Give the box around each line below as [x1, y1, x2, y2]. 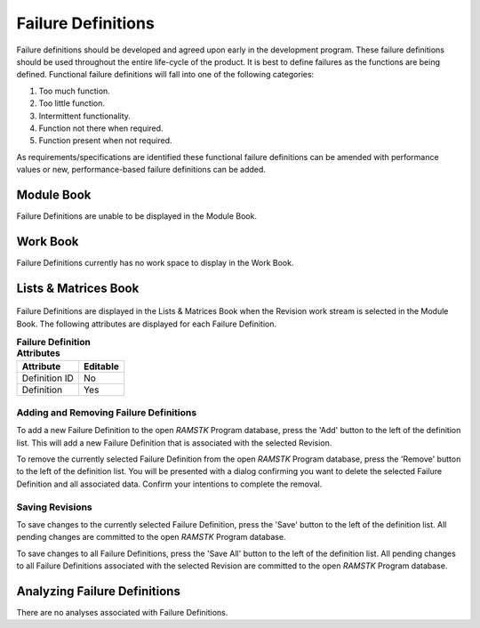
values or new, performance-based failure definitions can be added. [16, 165, 267, 175]
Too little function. [38, 98, 106, 109]
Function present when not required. [38, 135, 172, 146]
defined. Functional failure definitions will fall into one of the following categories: [16, 69, 315, 80]
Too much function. [38, 85, 110, 96]
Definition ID [21, 372, 75, 384]
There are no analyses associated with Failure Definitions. [16, 607, 228, 617]
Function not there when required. [38, 123, 164, 133]
